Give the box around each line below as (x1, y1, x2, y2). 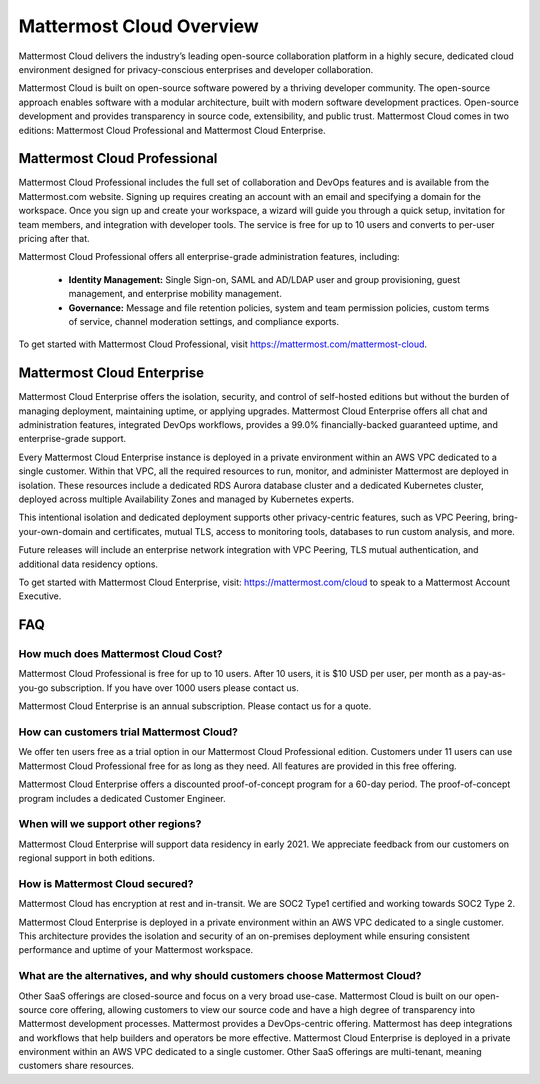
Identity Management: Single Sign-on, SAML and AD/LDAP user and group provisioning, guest (68, 273, 460, 285)
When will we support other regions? (18, 817, 202, 831)
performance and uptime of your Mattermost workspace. (18, 944, 254, 956)
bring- (492, 511, 519, 524)
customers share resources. (18, 1060, 135, 1072)
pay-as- (473, 668, 507, 680)
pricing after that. (18, 232, 90, 244)
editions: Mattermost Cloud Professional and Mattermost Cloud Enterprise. (18, 124, 326, 136)
